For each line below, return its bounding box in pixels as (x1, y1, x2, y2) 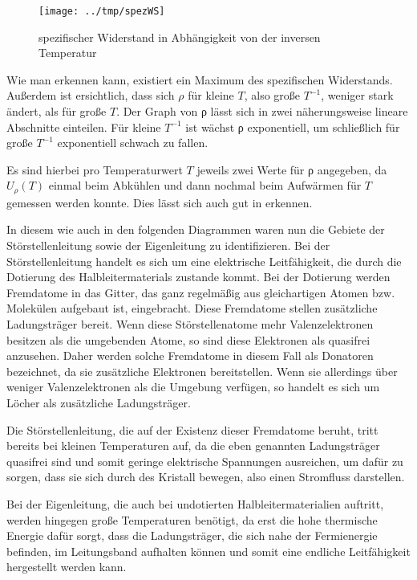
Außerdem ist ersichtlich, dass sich (6, 87, 175, 104)
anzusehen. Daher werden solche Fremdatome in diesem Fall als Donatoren (6, 347, 374, 364)
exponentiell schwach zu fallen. (57, 134, 208, 151)
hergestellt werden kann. (6, 558, 127, 575)
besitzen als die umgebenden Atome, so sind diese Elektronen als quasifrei (6, 331, 370, 348)
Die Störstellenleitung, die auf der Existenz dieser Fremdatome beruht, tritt (6, 421, 379, 438)
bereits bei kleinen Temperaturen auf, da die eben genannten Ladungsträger (6, 437, 380, 454)
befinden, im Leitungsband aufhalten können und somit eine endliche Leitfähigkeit (6, 542, 411, 559)
